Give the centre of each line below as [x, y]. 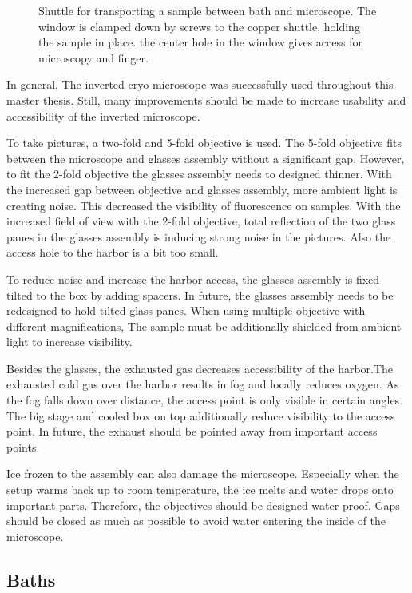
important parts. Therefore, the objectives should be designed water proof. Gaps [203, 505]
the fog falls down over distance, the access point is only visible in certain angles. [205, 400]
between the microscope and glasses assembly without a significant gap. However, [206, 158]
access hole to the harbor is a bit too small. [113, 252]
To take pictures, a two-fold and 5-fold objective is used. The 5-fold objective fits [204, 143]
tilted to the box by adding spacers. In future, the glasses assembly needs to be [200, 295]
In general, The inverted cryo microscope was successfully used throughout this [200, 84]
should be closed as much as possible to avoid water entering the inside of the [196, 521]
